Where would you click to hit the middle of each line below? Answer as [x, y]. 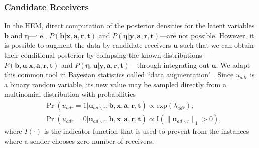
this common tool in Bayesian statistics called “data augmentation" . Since [119, 75]
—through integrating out [169, 64]
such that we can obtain [217, 45]
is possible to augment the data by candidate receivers [88, 45]
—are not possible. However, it [207, 35]
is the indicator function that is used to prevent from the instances [147, 131]
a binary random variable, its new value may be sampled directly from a [115, 84]
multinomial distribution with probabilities [70, 94]
